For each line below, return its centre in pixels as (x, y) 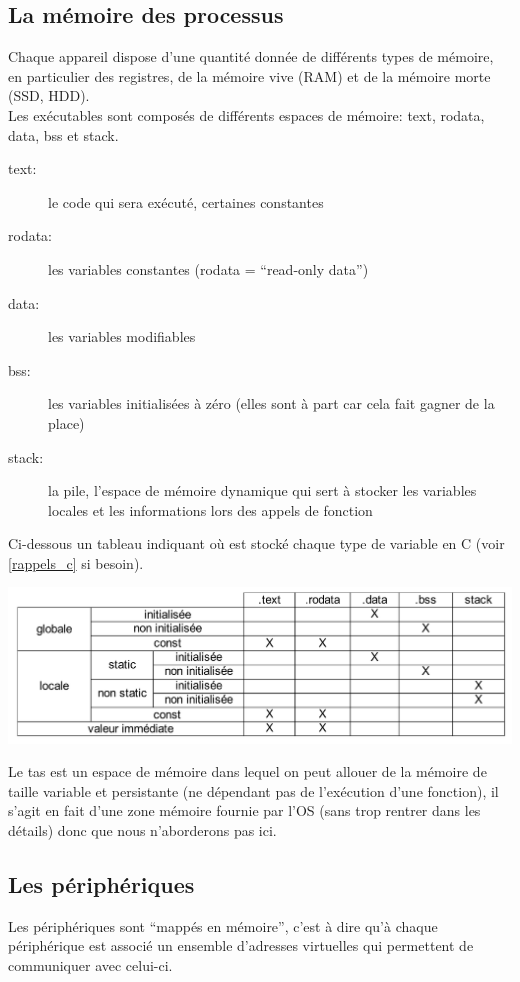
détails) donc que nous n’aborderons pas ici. (142, 830)
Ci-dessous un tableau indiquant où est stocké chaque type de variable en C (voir (256, 543)
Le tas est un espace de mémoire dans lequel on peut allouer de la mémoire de (247, 771)
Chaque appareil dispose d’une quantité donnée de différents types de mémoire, (251, 56)
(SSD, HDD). (49, 95)
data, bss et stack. (63, 134)
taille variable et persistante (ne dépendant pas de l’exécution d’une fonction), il (253, 790)
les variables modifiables (122, 336)
